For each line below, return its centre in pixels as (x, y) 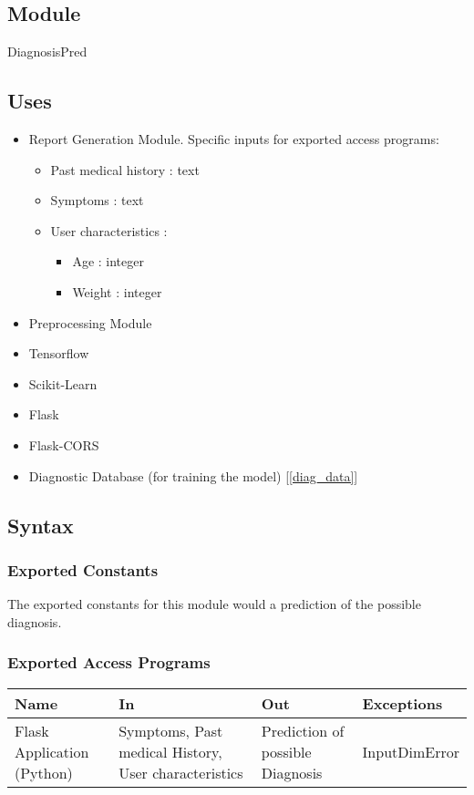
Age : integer (108, 261)
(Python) (44, 772)
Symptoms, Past (171, 730)
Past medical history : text (125, 169)
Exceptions (402, 703)
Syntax (41, 525)
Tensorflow (59, 353)
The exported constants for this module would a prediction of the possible (214, 604)
